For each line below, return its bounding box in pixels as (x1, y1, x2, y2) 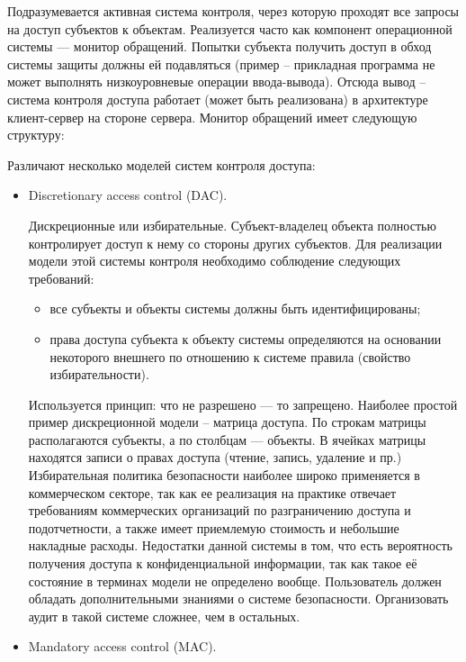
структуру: (7, 125, 65, 144)
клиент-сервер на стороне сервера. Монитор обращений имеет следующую (7, 107, 417, 126)
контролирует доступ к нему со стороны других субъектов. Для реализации (28, 233, 443, 252)
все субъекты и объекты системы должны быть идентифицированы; (49, 299, 421, 318)
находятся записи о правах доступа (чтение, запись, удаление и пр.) (28, 448, 402, 467)
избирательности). (49, 365, 149, 384)
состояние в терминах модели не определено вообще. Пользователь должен (28, 571, 442, 590)
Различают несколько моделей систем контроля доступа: (7, 155, 316, 174)
